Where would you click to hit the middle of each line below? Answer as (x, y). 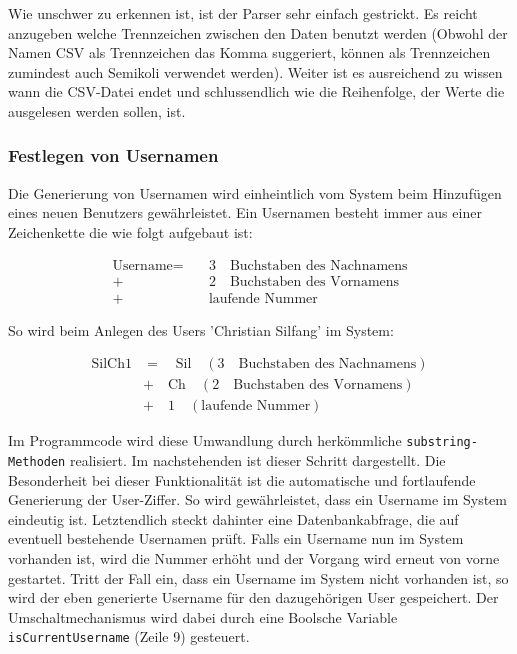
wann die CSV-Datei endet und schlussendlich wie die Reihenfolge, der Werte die (256, 91)
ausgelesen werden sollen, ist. (97, 110)
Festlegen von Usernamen (113, 155)
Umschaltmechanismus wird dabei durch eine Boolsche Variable (203, 616)
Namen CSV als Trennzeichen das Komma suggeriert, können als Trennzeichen (249, 52)
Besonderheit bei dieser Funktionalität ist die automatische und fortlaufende (242, 479)
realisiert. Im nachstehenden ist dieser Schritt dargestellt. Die (257, 460)
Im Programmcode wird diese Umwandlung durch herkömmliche (205, 440)
